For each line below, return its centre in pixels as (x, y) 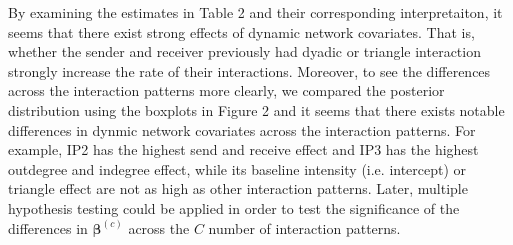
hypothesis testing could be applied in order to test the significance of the (234, 207)
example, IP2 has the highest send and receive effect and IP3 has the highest (243, 149)
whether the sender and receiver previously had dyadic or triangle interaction (244, 51)
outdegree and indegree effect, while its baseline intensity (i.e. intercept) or (237, 168)
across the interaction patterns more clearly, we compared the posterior (226, 90)
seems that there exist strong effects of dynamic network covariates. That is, (241, 31)
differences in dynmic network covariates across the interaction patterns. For (242, 129)
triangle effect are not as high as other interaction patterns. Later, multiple (238, 188)
